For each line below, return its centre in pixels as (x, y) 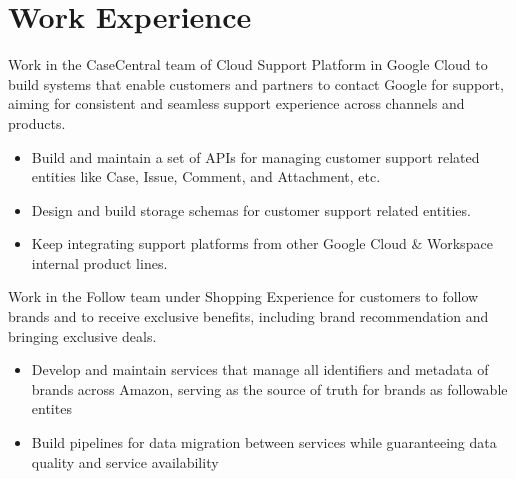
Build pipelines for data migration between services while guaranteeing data (264, 442)
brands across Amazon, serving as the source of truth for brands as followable (269, 388)
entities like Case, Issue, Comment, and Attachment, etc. (206, 176)
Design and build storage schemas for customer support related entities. (251, 209)
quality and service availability (125, 461)
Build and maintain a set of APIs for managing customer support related (255, 156)
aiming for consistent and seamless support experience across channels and (236, 103)
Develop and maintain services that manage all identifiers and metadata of (260, 369)
